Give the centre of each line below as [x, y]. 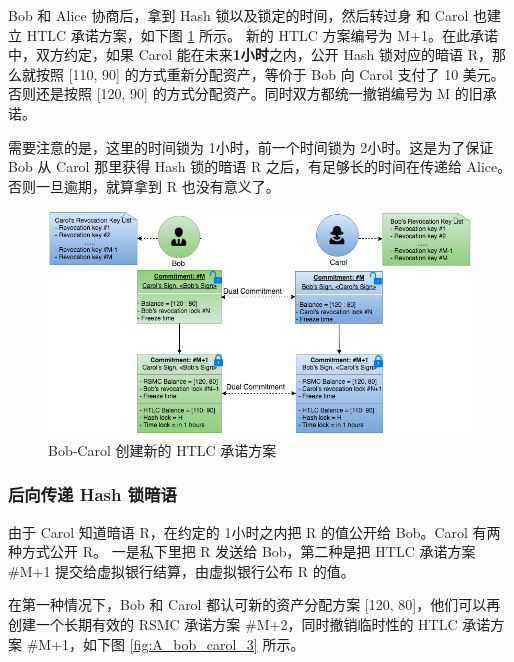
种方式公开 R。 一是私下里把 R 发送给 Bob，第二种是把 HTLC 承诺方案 [242, 551]
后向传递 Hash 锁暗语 [92, 494]
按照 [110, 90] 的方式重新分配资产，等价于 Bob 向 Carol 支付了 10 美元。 [270, 73]
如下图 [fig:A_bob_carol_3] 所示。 [194, 643]
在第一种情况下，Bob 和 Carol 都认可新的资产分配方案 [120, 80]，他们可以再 [254, 604]
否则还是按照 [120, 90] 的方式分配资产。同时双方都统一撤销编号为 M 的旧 [245, 93]
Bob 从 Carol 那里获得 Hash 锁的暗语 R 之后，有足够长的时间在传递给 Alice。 [260, 166]
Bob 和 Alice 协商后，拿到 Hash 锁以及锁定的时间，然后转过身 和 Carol [238, 15]
